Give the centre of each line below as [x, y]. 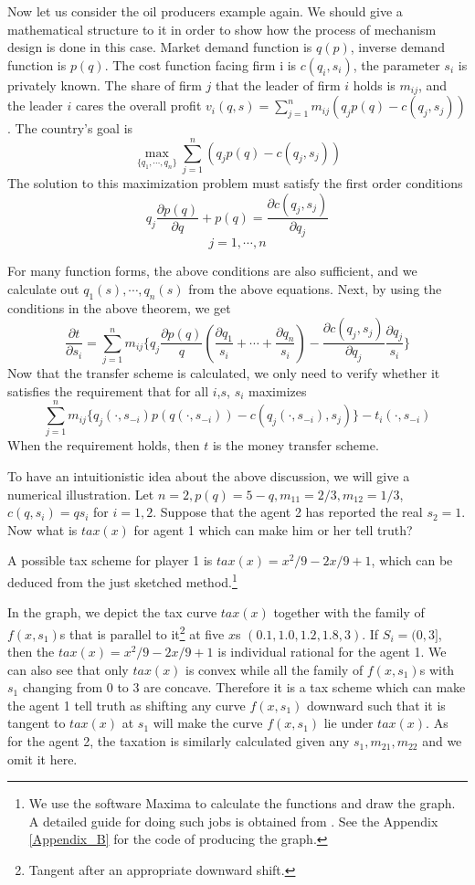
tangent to [37, 723]
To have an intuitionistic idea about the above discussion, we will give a [209, 476]
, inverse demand [397, 47]
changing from [63, 687]
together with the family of [349, 612]
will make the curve [208, 723]
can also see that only [68, 669]
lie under [348, 723]
